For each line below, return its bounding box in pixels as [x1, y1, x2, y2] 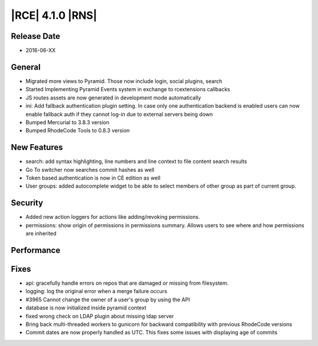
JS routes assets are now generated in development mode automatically [25, 94, 201, 101]
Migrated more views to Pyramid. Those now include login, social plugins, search [25, 77, 223, 85]
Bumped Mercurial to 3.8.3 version [25, 118, 110, 126]
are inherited [25, 230, 57, 237]
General [11, 62, 41, 72]
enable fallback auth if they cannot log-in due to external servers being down [25, 111, 213, 118]
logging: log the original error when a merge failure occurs [25, 288, 167, 295]
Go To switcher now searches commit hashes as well [25, 166, 155, 173]
